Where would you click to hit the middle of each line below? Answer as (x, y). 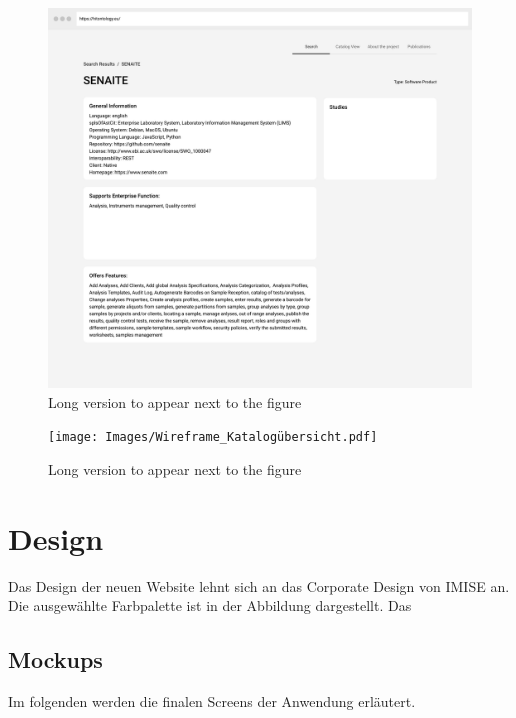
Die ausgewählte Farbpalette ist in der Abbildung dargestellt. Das (210, 605)
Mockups (55, 659)
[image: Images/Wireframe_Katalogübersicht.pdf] (213, 437)
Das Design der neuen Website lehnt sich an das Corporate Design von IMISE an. (259, 585)
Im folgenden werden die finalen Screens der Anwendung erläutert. (212, 701)
